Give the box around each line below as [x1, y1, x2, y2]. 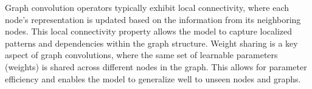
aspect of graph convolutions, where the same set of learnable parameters [5, 48, 278, 61]
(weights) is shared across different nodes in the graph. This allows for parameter [5, 60, 307, 73]
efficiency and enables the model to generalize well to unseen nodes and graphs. [5, 72, 301, 85]
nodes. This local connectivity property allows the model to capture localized [5, 25, 293, 38]
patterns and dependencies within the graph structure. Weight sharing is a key [5, 36, 298, 49]
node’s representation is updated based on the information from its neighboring [5, 13, 301, 25]
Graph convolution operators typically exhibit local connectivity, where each [5, 1, 289, 13]
